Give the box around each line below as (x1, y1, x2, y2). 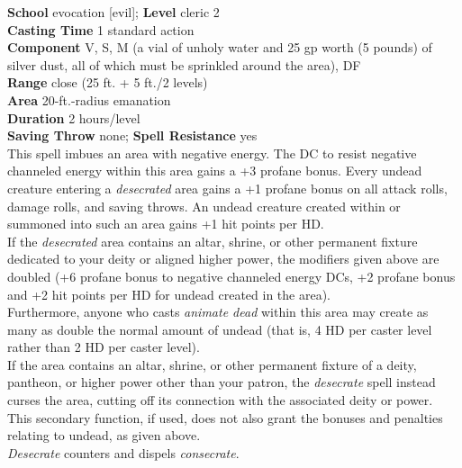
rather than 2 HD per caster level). (7, 337, 200, 356)
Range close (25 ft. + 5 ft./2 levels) (7, 73, 208, 92)
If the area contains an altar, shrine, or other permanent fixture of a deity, (7, 355, 417, 373)
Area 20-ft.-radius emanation (7, 90, 171, 109)
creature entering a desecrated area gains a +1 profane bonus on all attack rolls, (7, 178, 448, 197)
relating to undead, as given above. (7, 426, 201, 445)
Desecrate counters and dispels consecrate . (7, 443, 240, 462)
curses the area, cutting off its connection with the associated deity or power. (7, 391, 433, 409)
